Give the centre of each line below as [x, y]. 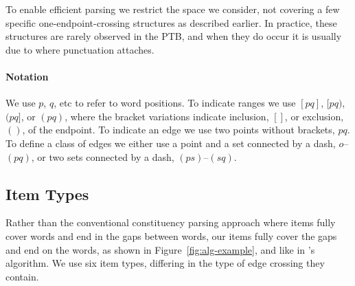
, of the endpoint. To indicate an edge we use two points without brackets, [179, 130]
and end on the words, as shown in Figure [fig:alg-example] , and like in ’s [160, 249]
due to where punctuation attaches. [80, 49]
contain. [22, 276]
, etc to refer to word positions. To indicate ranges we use [175, 103]
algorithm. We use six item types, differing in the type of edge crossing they [165, 263]
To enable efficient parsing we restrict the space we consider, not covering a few [173, 9]
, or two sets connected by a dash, [103, 156]
